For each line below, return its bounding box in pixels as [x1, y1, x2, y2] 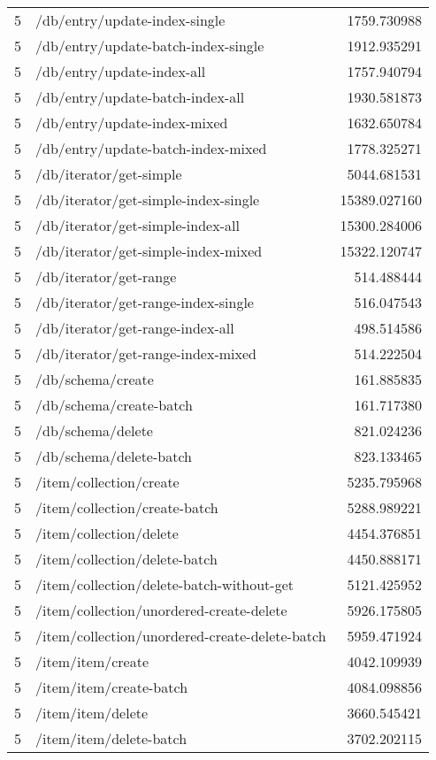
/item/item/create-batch [35, 677, 188, 697]
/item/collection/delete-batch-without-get [35, 574, 294, 595]
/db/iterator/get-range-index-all [35, 318, 234, 338]
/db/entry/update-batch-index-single [35, 35, 264, 56]
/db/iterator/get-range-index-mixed [35, 343, 256, 364]
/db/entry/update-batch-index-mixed [35, 138, 267, 158]
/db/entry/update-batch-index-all [35, 87, 245, 107]
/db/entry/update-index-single [35, 10, 226, 30]
